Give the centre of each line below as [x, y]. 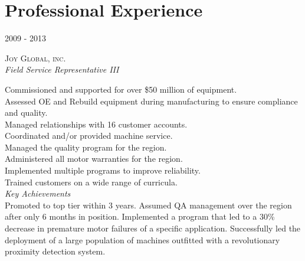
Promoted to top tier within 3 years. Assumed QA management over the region [148, 205]
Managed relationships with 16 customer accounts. [96, 124]
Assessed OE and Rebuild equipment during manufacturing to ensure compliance [151, 101]
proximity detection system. [55, 251]
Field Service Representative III [62, 69]
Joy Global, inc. [35, 58]
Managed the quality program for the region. [86, 147]
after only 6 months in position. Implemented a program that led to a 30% [140, 216]
